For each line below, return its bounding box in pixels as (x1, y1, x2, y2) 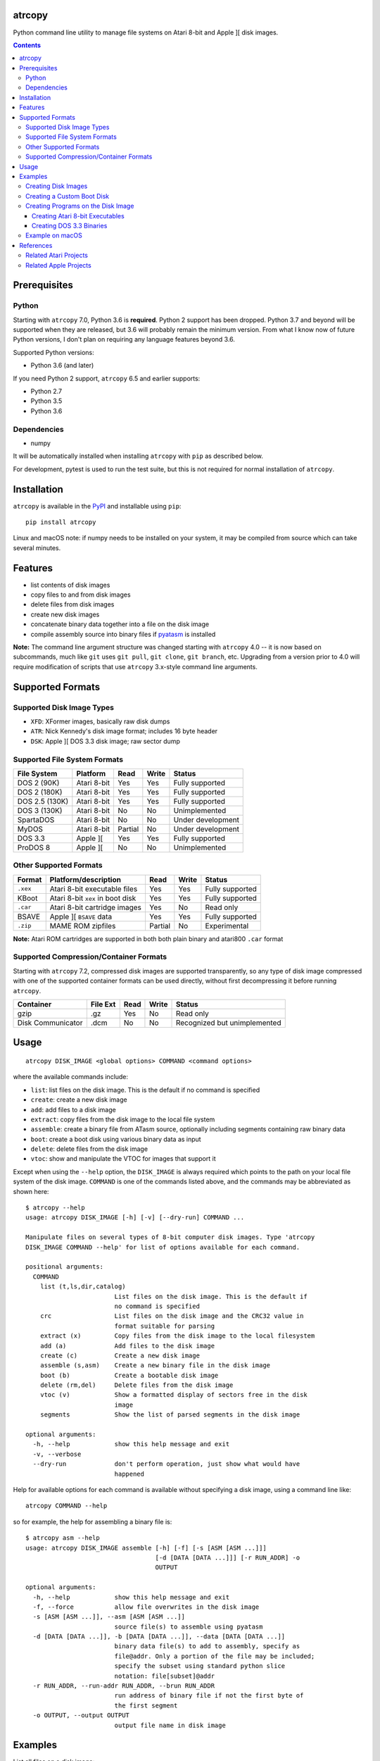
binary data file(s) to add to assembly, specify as (114, 1642, 300, 1650)
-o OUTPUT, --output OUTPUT (32, 1712, 130, 1719)
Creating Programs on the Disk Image (25, 201, 134, 211)
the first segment (114, 1701, 178, 1710)
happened (114, 1469, 144, 1478)
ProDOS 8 (17, 842, 51, 852)
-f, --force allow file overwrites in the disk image (32, 1603, 260, 1611)
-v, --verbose (32, 1450, 82, 1458)
